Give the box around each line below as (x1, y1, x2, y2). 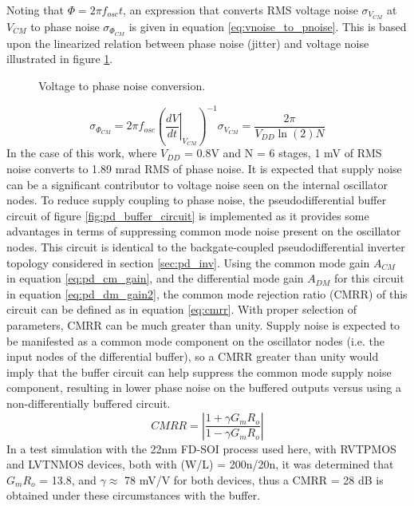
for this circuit (333, 270, 404, 287)
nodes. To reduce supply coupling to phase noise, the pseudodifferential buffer (6, 192, 387, 208)
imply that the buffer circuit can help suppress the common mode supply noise (6, 363, 392, 380)
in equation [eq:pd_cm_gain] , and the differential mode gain (6, 270, 304, 287)
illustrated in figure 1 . (6, 50, 113, 67)
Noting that (6, 2, 64, 18)
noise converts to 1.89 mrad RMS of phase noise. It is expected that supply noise (6, 160, 402, 177)
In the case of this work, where (6, 144, 157, 161)
